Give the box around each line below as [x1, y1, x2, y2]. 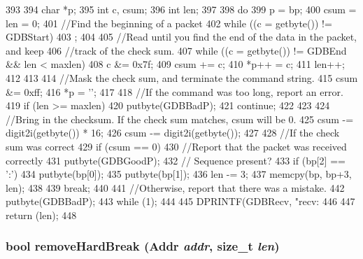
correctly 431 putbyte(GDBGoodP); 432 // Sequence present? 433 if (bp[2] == [6, 153, 346, 167]
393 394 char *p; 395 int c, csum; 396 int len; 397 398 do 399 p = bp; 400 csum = [6, 2, 357, 16]
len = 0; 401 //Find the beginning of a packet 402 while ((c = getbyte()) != [6, 15, 332, 30]
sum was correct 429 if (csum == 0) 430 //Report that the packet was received [6, 139, 347, 153]
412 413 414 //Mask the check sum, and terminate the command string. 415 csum [6, 70, 358, 85]
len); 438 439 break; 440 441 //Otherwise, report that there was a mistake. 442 [6, 180, 345, 195]
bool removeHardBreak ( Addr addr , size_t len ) [6, 237, 280, 255]
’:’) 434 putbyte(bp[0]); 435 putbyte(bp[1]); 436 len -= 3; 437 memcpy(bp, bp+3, [6, 167, 352, 181]
